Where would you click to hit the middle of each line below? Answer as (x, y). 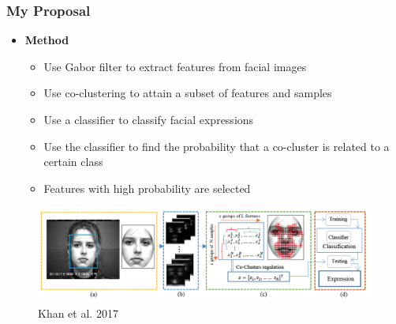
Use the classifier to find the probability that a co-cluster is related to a (217, 146)
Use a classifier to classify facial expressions (149, 119)
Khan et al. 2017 (78, 313)
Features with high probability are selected (147, 188)
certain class (73, 162)
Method (47, 40)
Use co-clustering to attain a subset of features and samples (188, 93)
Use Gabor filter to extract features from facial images (175, 66)
